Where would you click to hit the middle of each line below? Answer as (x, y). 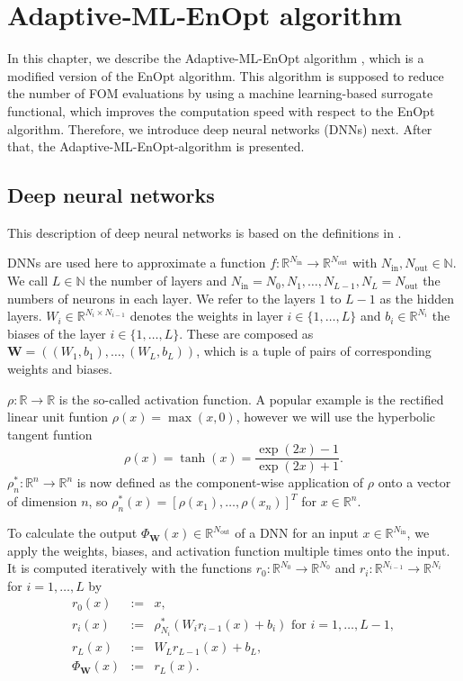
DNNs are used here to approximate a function (137, 263)
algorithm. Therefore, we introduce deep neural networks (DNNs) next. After (220, 128)
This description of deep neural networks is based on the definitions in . (205, 232)
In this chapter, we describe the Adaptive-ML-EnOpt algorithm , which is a (216, 58)
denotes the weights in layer (206, 316)
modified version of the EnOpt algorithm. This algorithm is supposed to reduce (226, 75)
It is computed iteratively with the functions (130, 568)
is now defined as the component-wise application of (220, 482)
